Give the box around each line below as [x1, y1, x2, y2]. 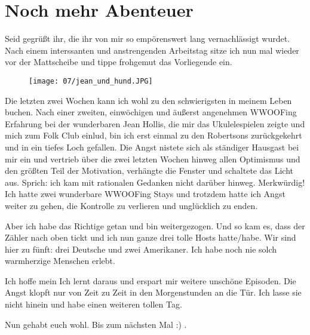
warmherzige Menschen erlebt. [5, 254, 115, 267]
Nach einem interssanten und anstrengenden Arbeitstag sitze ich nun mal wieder [5, 44, 299, 56]
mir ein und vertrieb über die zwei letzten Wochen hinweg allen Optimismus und [5, 152, 300, 165]
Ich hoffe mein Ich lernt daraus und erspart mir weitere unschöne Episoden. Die [5, 274, 296, 287]
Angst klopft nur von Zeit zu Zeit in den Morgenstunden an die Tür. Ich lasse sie [5, 286, 302, 299]
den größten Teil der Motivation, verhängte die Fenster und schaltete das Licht [5, 164, 293, 177]
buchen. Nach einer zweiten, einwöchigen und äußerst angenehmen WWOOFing [5, 106, 297, 118]
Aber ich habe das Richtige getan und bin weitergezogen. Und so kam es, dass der [5, 219, 305, 232]
